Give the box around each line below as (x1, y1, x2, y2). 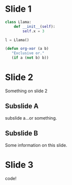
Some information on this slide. (5, 142, 67, 148)
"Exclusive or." (11, 51, 45, 56)
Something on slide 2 (5, 88, 48, 94)
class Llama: (5, 20, 32, 24)
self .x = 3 (22, 28, 45, 34)
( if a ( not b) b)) (11, 55, 49, 61)
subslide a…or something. (5, 115, 57, 121)
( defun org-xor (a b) (5, 46, 49, 51)
